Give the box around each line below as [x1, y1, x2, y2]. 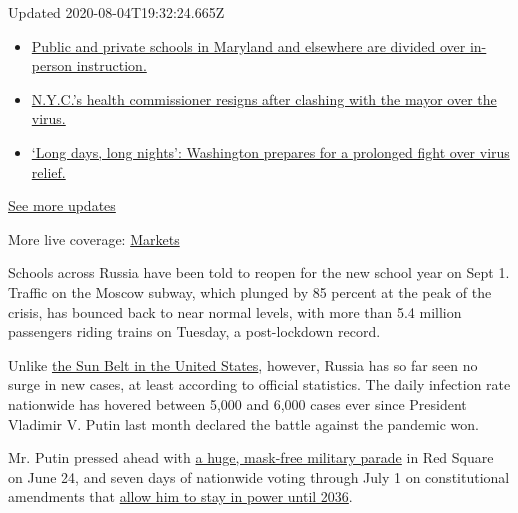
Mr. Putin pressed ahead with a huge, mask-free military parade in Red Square [8, 447, 494, 468]
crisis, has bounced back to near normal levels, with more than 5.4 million [8, 301, 462, 322]
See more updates [8, 195, 116, 216]
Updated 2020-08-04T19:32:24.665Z [8, 2, 225, 22]
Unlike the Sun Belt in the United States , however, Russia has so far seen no [8, 354, 478, 375]
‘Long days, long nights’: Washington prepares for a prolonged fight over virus [31, 141, 510, 162]
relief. [31, 161, 66, 182]
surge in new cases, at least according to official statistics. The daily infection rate [8, 374, 511, 395]
